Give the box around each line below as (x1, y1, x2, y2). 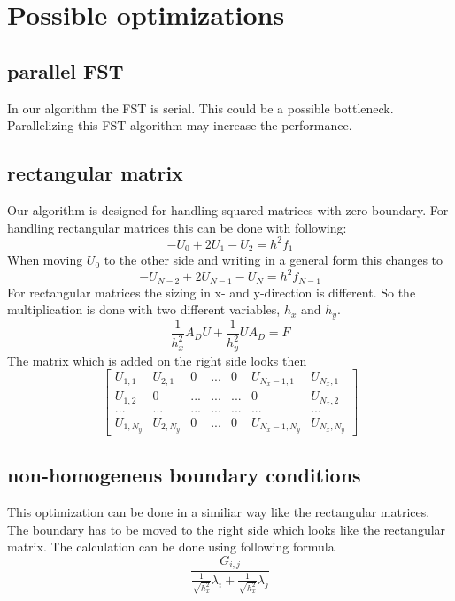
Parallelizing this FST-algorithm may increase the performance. (7, 116, 352, 135)
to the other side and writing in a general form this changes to (104, 250, 443, 269)
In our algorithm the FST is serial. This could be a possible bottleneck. (7, 98, 394, 117)
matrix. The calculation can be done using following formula (7, 537, 335, 556)
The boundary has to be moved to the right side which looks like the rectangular (7, 520, 446, 538)
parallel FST (7, 57, 124, 84)
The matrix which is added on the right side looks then (7, 351, 307, 369)
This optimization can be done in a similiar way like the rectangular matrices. (7, 503, 430, 521)
